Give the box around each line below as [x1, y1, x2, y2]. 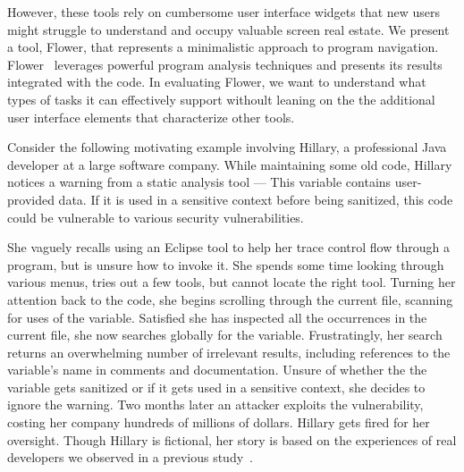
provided [7, 190, 55, 208]
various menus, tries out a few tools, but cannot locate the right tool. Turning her [7, 273, 456, 291]
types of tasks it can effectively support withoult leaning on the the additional [7, 89, 435, 108]
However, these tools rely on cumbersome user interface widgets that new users [7, 3, 441, 21]
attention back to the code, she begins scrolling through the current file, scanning [7, 290, 453, 308]
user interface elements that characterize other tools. [7, 107, 295, 126]
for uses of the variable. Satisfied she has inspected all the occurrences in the [7, 308, 427, 326]
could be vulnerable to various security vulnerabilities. [7, 207, 304, 226]
